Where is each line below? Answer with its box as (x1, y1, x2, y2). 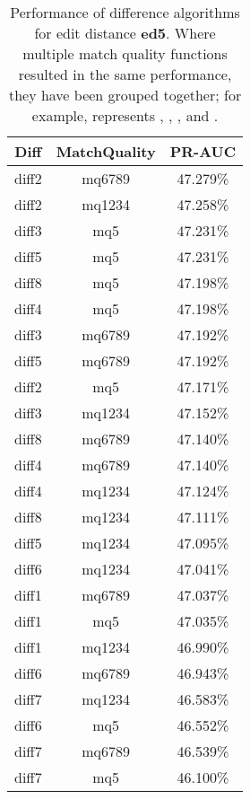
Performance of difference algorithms (10, 2, 240, 22)
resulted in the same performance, (18, 64, 232, 84)
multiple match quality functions (22, 43, 228, 64)
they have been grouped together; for (8, 84, 242, 105)
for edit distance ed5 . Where (34, 22, 216, 43)
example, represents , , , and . (31, 105, 219, 126)
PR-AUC (169, 141, 237, 162)
